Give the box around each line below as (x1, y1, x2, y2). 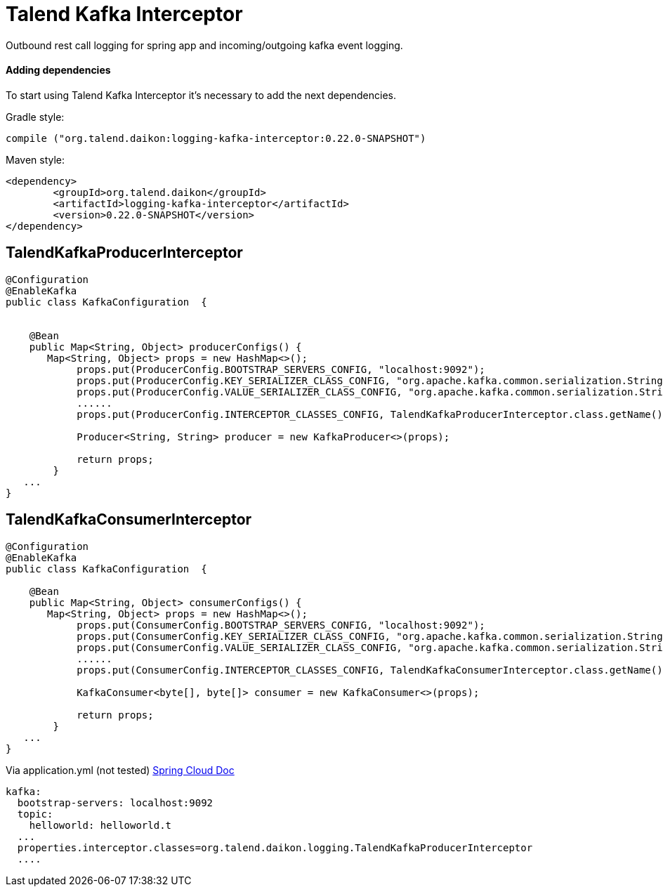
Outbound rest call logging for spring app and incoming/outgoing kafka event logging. (6, 39, 403, 51)
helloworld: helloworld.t (29, 819, 172, 831)
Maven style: (6, 153, 65, 166)
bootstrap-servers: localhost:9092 (17, 796, 214, 808)
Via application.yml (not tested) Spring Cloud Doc (6, 763, 235, 776)
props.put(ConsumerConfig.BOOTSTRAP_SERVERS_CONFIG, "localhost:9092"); (77, 619, 485, 631)
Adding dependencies (6, 64, 111, 77)
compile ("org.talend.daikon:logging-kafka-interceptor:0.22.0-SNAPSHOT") (6, 132, 426, 144)
